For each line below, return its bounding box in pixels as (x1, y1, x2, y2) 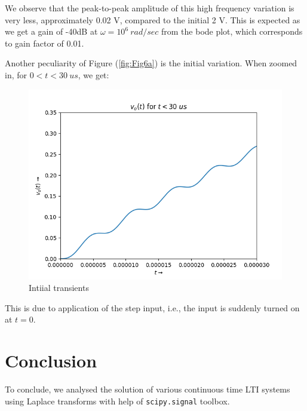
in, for (5, 68, 27, 81)
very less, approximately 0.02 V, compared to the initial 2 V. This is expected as (5, 13, 300, 26)
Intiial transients (29, 281, 89, 294)
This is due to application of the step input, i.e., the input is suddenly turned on (5, 301, 300, 314)
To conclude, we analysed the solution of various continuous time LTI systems (5, 383, 290, 395)
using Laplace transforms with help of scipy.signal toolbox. (5, 394, 230, 407)
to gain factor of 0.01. (5, 36, 84, 49)
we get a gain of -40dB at (5, 25, 98, 38)
